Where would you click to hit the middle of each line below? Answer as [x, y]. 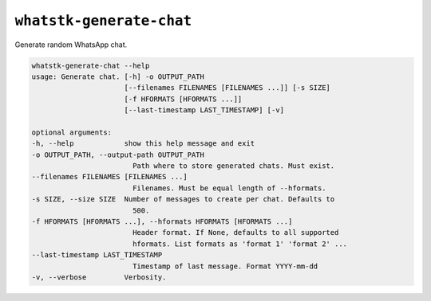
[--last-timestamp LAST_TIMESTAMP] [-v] [204, 110]
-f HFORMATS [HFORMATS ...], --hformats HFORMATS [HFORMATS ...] [162, 222]
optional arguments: [71, 132]
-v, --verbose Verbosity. [99, 277]
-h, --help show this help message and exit [143, 144]
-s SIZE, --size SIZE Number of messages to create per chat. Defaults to [183, 199]
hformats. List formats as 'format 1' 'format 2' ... [239, 244]
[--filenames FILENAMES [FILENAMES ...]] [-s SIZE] [227, 88]
